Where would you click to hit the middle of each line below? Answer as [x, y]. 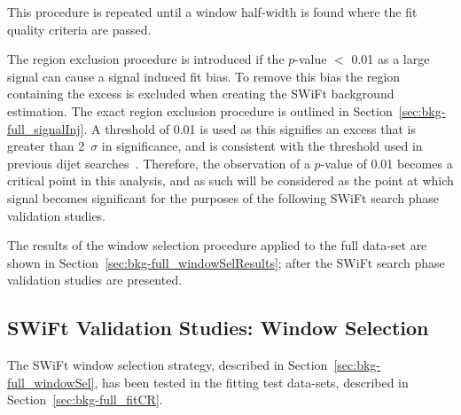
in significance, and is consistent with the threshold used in [262, 146]
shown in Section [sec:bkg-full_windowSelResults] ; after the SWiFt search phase [226, 262]
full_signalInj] [46, 128]
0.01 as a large [391, 59]
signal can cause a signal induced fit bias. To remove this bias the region [204, 76]
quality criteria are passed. [79, 29]
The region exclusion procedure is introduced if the [146, 59]
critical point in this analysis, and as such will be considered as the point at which [230, 180]
